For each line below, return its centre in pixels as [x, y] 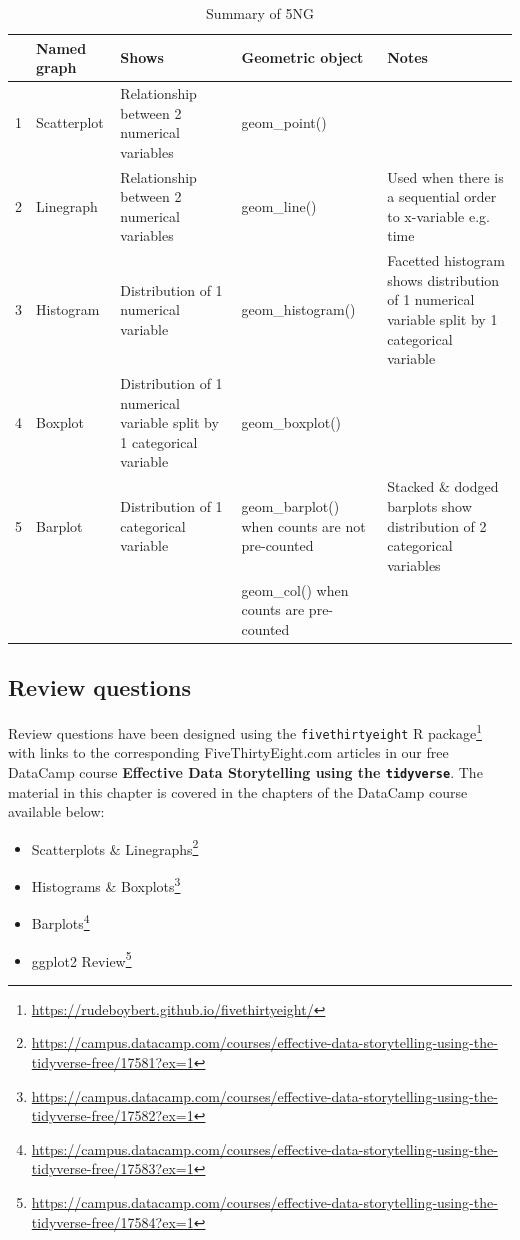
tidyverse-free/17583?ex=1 [112, 1168]
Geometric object [302, 57]
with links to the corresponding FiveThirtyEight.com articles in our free [228, 752]
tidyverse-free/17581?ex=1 [112, 1061]
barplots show [429, 505]
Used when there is [445, 176]
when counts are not [303, 525]
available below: [56, 811]
